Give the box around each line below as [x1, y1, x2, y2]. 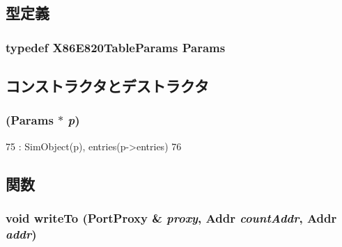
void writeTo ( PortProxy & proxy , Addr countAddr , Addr [6, 209, 337, 226]
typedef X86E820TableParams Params [6, 38, 226, 56]
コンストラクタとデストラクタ [6, 75, 209, 97]
